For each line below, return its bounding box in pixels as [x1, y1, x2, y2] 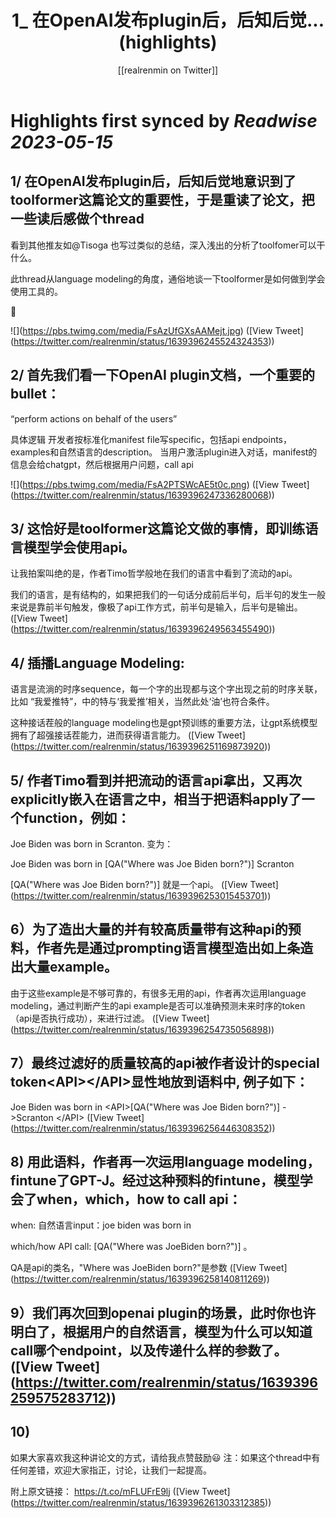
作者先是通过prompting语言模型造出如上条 [36, 940, 301, 957]
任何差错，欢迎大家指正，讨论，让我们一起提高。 [10, 1464, 212, 1476]
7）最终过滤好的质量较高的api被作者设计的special [10, 1055, 320, 1072]
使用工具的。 [10, 285, 63, 297]
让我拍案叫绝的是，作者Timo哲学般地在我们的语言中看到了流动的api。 [10, 567, 298, 580]
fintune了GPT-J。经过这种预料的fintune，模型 [10, 1172, 300, 1190]
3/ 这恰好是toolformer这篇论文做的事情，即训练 [10, 520, 306, 537]
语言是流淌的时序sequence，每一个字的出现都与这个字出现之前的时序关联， [10, 683, 323, 695]
